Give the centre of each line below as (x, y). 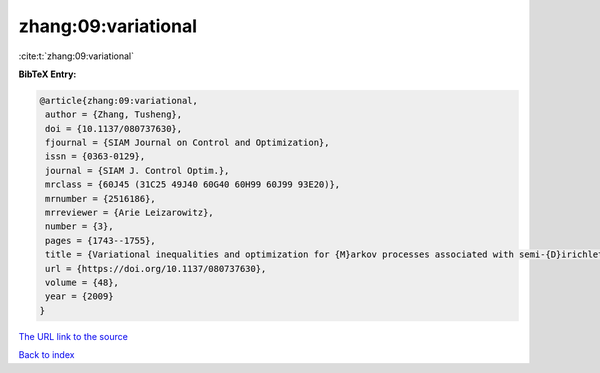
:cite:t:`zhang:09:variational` (76, 56)
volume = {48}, (82, 282)
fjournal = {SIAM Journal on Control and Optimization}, (187, 143)
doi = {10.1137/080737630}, (114, 128)
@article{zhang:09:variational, (119, 100)
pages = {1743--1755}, (101, 240)
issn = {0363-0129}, (95, 156)
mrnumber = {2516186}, (101, 198)
